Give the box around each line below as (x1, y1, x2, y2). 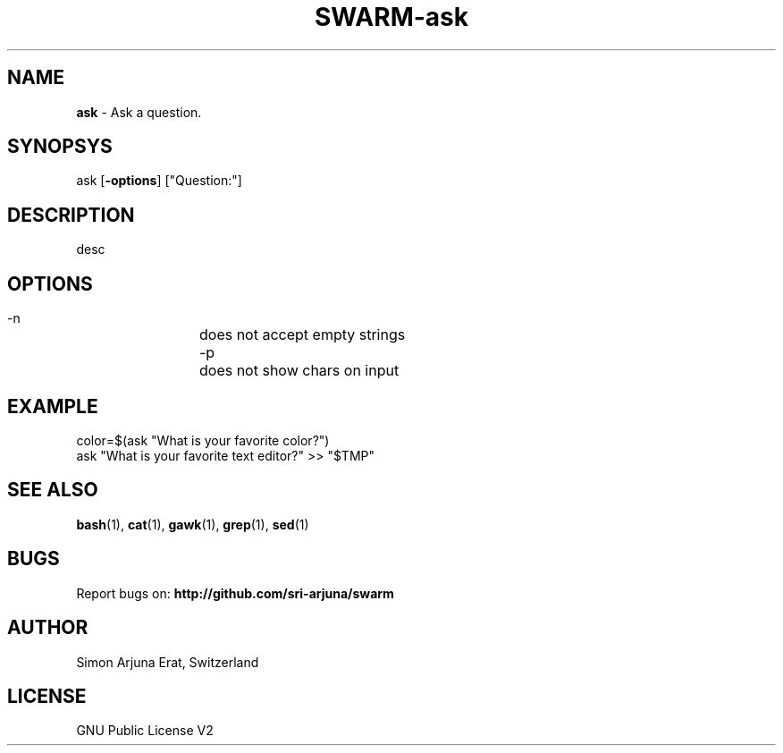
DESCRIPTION (7, 203, 135, 226)
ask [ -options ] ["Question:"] (76, 173, 242, 189)
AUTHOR (7, 616, 88, 639)
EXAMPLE (7, 394, 98, 418)
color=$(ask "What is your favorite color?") (76, 432, 330, 448)
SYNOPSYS (7, 135, 113, 158)
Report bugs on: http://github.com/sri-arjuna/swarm (76, 585, 394, 601)
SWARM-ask (314, 2, 469, 32)
